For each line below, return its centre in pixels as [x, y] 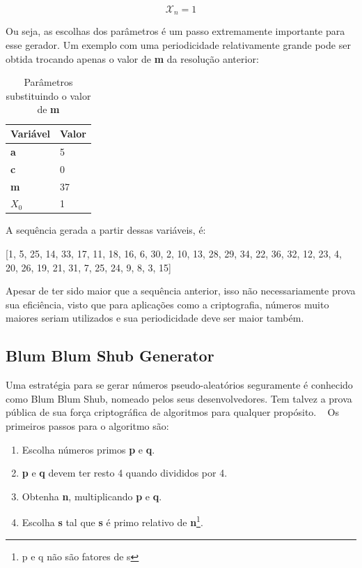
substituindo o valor [48, 95]
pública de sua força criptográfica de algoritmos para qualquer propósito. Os [172, 412]
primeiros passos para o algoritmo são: [87, 426]
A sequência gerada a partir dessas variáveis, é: [106, 230]
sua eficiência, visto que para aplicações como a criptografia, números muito [167, 304]
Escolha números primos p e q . [88, 449]
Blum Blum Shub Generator [110, 356]
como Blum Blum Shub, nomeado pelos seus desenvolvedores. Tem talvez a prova [179, 398]
